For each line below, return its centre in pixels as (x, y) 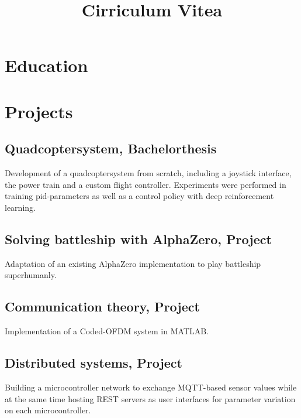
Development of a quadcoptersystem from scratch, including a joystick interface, (148, 173)
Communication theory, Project (102, 306)
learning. (20, 207)
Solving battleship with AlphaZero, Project (138, 239)
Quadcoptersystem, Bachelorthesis (111, 148)
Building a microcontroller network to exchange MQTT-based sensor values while (151, 387)
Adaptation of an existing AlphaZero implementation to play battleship (133, 263)
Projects (39, 111)
